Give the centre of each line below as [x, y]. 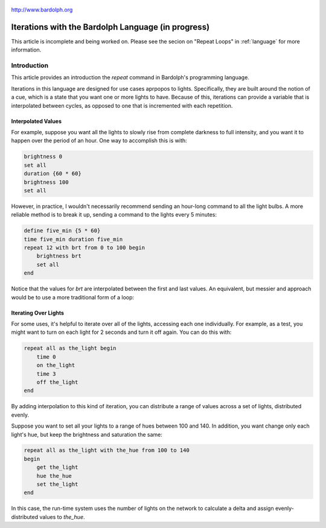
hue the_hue [54, 476]
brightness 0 [43, 157]
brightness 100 [46, 182]
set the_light [57, 484]
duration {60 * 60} [53, 174]
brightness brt [59, 256]
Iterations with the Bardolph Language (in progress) [110, 27]
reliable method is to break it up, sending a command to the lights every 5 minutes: [114, 215]
